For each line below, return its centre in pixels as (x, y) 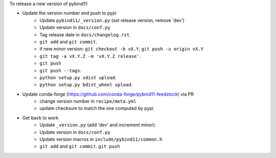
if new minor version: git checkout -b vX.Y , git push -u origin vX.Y (122, 49)
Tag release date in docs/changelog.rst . (85, 35)
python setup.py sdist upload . (78, 77)
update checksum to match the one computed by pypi (96, 108)
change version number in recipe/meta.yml (88, 101)
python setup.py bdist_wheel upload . (86, 85)
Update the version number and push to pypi (70, 13)
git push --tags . (61, 70)
